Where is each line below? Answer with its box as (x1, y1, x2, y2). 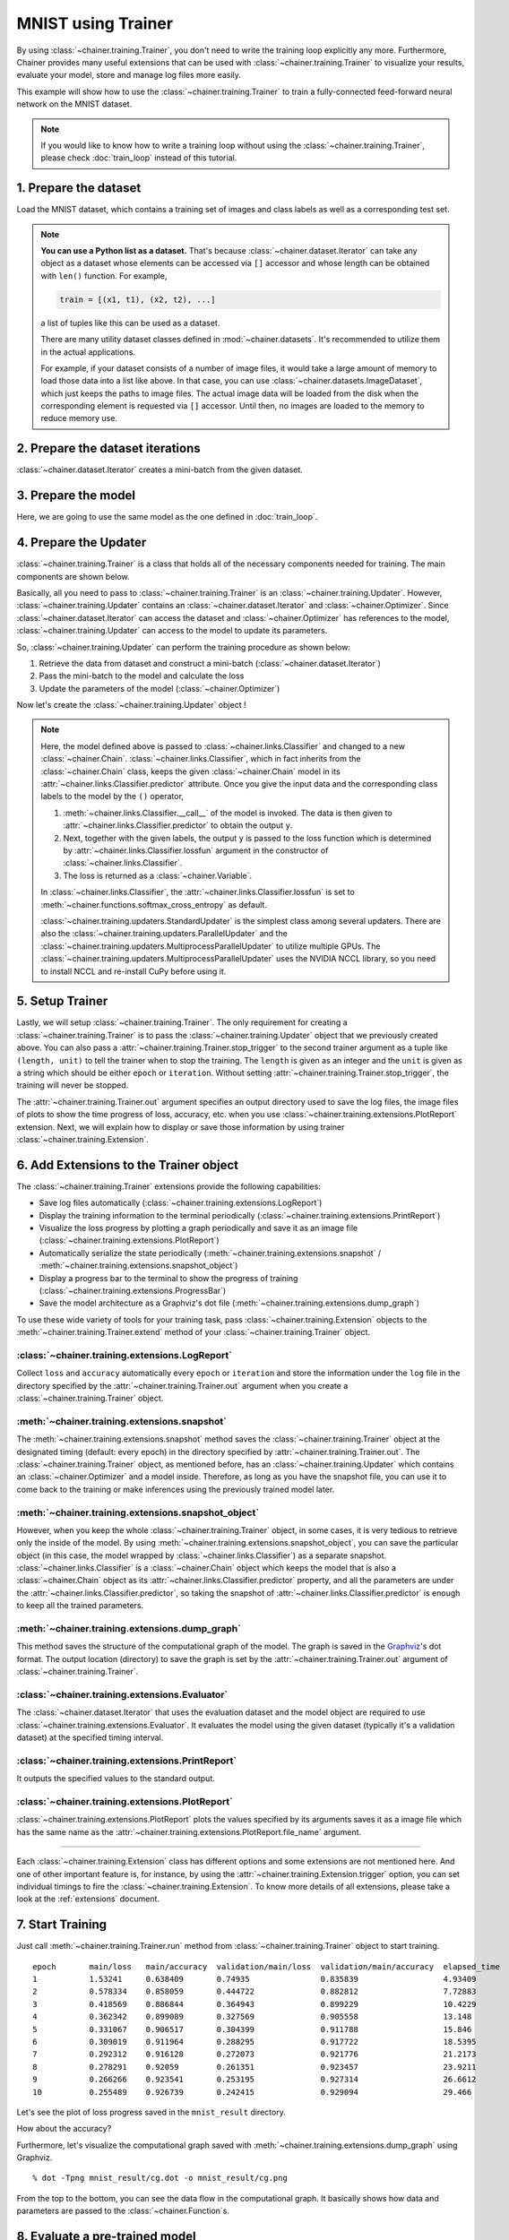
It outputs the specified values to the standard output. (16, 1773, 215, 1784)
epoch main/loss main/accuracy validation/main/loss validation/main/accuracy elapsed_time (32, 1961, 501, 1971)
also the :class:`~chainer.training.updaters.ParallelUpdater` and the (40, 928, 289, 939)
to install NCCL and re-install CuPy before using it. (40, 966, 227, 977)
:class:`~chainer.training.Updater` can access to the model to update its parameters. (16, 625, 328, 636)
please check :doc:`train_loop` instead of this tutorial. (40, 152, 237, 163)
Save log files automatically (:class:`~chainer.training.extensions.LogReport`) (39, 1197, 323, 1209)
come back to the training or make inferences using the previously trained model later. (16, 1484, 335, 1495)
